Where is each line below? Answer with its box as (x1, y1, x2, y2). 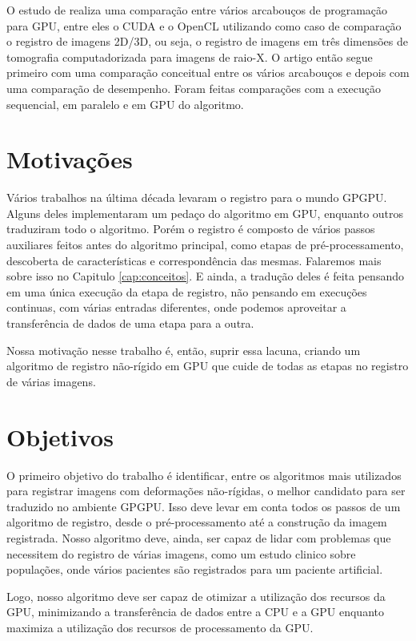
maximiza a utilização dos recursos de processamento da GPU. (6, 619, 314, 635)
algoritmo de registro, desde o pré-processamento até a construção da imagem (6, 514, 387, 530)
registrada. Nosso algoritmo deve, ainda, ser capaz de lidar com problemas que (6, 529, 391, 546)
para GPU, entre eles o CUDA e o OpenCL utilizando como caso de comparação (6, 17, 402, 34)
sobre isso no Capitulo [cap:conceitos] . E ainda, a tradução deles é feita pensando (6, 268, 404, 284)
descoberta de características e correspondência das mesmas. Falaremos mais (6, 252, 382, 268)
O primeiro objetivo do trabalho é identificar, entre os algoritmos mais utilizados (6, 466, 402, 483)
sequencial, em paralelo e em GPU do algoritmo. (6, 95, 244, 112)
